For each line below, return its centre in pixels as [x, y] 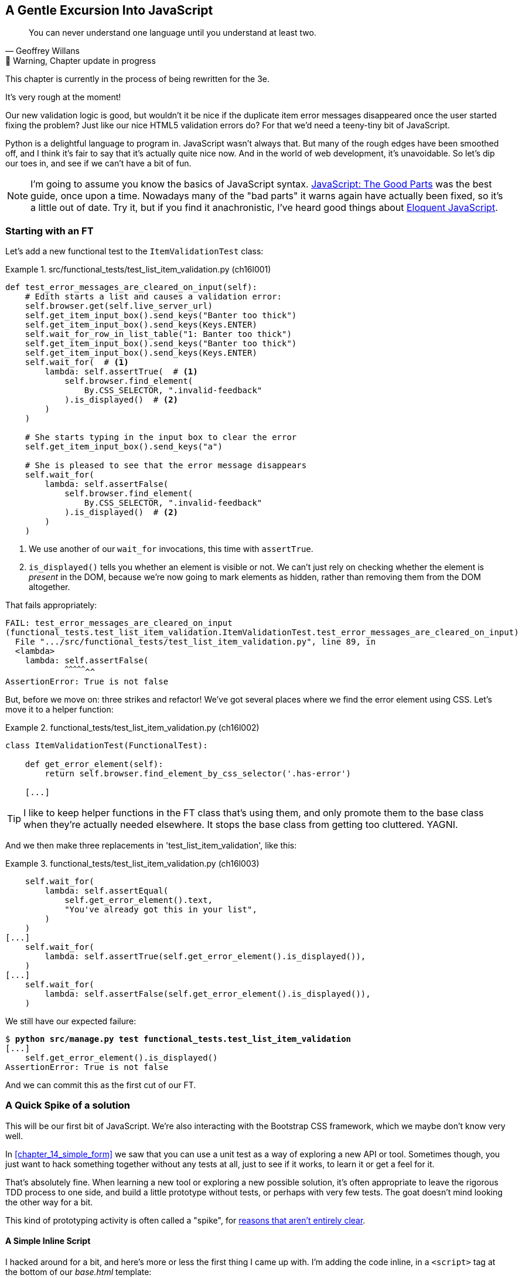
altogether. [50, 587]
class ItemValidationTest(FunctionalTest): [107, 745]
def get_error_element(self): [94, 764]
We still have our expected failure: [71, 1021]
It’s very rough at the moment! [63, 97]
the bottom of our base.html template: [79, 1272]
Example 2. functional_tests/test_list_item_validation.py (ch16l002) [132, 727]
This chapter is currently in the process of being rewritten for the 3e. [138, 79]
